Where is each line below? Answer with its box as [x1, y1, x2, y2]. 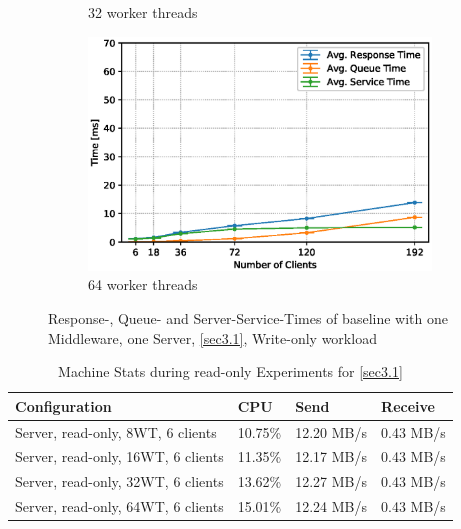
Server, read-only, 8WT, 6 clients [15, 421, 217, 442]
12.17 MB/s [295, 446, 368, 467]
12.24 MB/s [295, 496, 368, 517]
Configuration [15, 395, 112, 416]
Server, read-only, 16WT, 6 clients [15, 446, 224, 467]
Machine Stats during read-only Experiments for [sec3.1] [58, 361, 403, 382]
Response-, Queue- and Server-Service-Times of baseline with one [48, 307, 448, 328]
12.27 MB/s [295, 471, 368, 492]
